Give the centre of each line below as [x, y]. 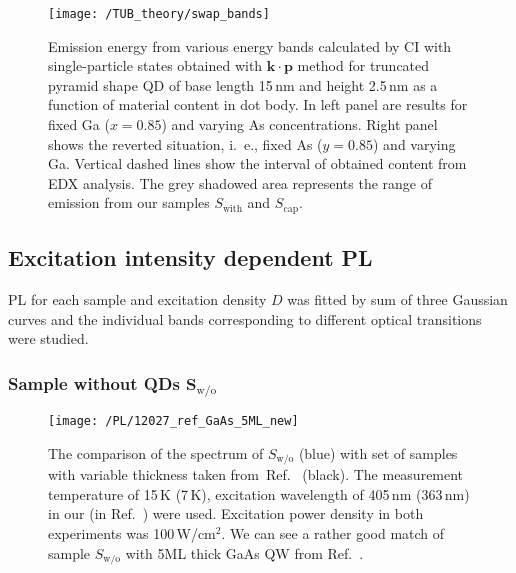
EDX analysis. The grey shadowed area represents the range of [240, 182]
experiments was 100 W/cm [132, 533]
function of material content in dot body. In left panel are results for [258, 104]
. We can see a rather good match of [333, 533]
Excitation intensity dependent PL [190, 257]
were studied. [48, 338]
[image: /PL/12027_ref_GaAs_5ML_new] [173, 421]
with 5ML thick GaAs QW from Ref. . [244, 552]
